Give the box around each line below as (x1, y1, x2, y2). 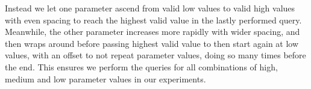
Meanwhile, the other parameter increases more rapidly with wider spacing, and (5, 25, 300, 38)
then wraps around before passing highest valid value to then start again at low (5, 37, 299, 49)
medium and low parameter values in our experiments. (5, 72, 206, 85)
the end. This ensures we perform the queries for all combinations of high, (5, 60, 278, 73)
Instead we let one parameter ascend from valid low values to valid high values (5, 2, 295, 14)
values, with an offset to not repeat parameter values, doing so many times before (5, 49, 306, 61)
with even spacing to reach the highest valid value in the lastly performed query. (5, 13, 302, 26)
